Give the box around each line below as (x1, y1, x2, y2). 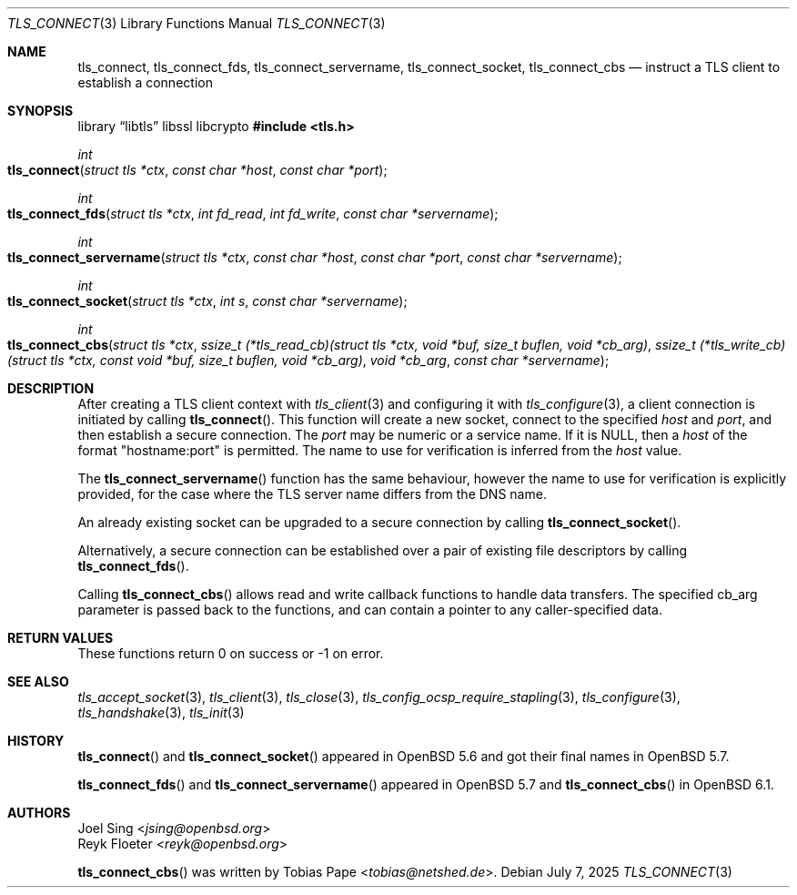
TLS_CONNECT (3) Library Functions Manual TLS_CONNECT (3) (7, 15, 386, 31)
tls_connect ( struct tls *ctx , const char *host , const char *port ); (7, 162, 388, 178)
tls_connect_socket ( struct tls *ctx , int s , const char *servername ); (7, 293, 408, 309)
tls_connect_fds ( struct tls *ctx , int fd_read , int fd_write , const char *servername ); (7, 206, 499, 221)
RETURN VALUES (7, 630, 114, 646)
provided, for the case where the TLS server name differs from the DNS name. (77, 486, 547, 502)
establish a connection (77, 75, 213, 90)
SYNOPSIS (7, 103, 74, 118)
